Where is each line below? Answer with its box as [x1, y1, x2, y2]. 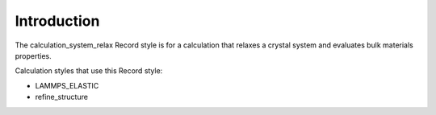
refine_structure [35, 92, 89, 102]
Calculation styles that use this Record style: [15, 66, 163, 76]
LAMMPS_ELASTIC [35, 80, 99, 90]
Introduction [15, 12, 100, 30]
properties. [15, 51, 52, 60]
